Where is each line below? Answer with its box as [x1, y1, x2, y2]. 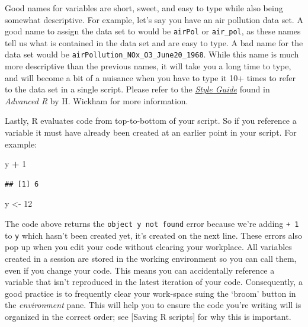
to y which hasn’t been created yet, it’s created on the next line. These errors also [5, 229, 302, 241]
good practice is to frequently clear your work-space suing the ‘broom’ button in [5, 287, 296, 299]
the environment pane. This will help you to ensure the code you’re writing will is [5, 299, 301, 311]
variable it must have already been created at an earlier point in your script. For [5, 126, 297, 139]
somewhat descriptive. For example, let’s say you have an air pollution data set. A [5, 13, 303, 25]
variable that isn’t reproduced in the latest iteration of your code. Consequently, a [5, 275, 303, 288]
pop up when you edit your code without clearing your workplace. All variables [5, 241, 292, 253]
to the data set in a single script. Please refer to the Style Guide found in [5, 83, 270, 95]
